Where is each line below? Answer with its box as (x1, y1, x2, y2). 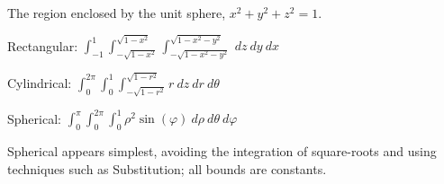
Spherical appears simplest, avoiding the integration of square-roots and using (7, 142, 437, 161)
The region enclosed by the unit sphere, (7, 4, 226, 22)
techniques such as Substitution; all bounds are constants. (7, 159, 327, 178)
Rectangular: (7, 36, 78, 55)
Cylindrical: (7, 73, 72, 92)
